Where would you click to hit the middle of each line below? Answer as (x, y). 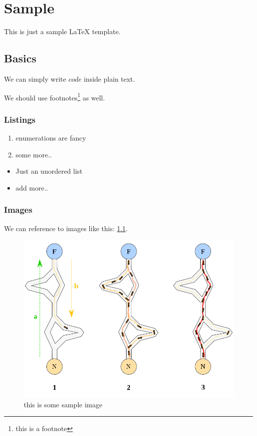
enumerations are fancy (51, 137)
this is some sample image (63, 404)
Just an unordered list (49, 171)
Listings (20, 119)
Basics (20, 58)
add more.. (32, 187)
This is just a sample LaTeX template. (62, 31)
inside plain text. (109, 78)
